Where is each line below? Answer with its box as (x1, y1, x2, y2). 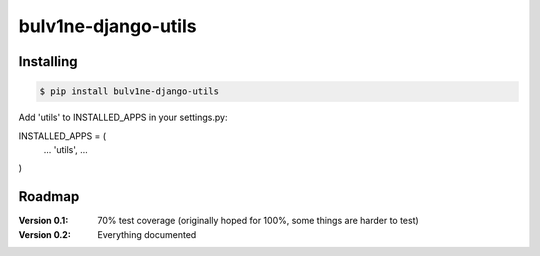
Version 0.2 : (18, 228, 72, 240)
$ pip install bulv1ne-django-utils (39, 86, 220, 97)
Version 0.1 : (18, 215, 69, 227)
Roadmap (18, 188, 80, 205)
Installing (18, 53, 79, 70)
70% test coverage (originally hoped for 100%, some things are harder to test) (97, 215, 419, 227)
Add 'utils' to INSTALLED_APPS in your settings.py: (18, 111, 228, 124)
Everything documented (97, 228, 197, 240)
